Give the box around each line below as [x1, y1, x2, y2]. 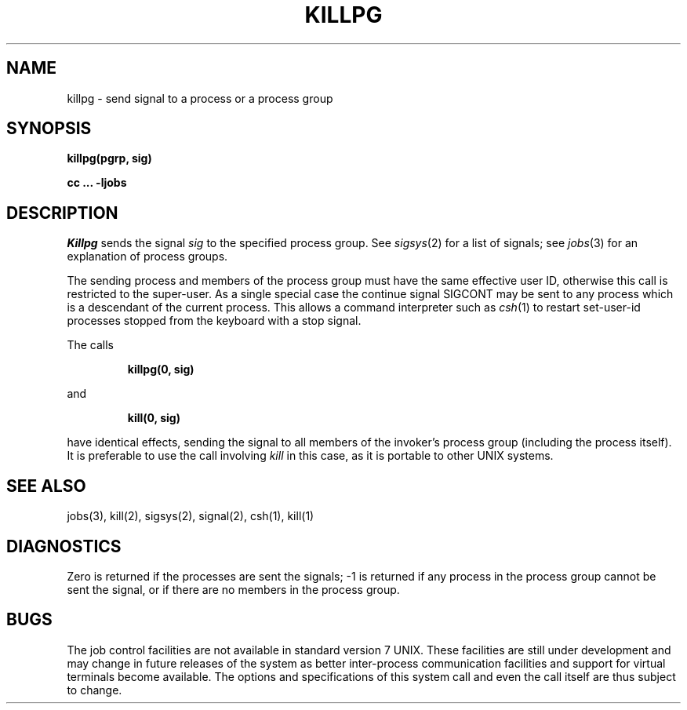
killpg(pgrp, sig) [67, 151, 152, 166]
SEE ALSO [6, 475, 86, 496]
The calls [67, 338, 114, 352]
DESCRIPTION [6, 202, 118, 223]
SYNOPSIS [6, 118, 92, 139]
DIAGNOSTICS [6, 536, 122, 556]
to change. [67, 683, 122, 697]
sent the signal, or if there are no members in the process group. [67, 582, 400, 596]
